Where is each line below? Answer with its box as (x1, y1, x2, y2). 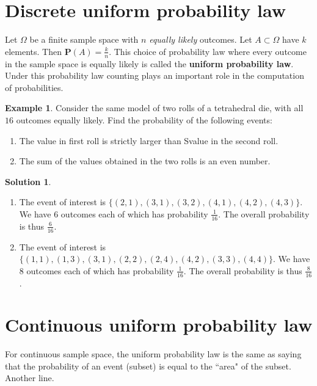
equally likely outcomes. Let (149, 33, 252, 46)
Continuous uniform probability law (5, 312, 313, 337)
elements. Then (5, 45, 62, 57)
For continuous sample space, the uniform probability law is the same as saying (5, 348, 302, 360)
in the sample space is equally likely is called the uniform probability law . (5, 57, 294, 70)
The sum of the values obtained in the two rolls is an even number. (19, 155, 271, 167)
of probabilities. (5, 81, 64, 93)
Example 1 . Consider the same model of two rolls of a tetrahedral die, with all (5, 101, 304, 114)
